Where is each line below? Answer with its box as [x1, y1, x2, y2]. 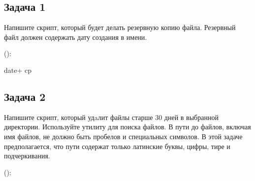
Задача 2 [4, 89, 46, 104]
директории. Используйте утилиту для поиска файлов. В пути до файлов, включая [4, 121, 251, 132]
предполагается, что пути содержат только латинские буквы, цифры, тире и [4, 141, 230, 151]
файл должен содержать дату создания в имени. [4, 31, 147, 42]
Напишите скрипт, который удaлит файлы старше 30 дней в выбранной [4, 112, 219, 122]
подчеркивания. [4, 151, 50, 161]
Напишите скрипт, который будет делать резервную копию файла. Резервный [4, 22, 236, 32]
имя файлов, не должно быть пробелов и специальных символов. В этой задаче [4, 131, 243, 141]
